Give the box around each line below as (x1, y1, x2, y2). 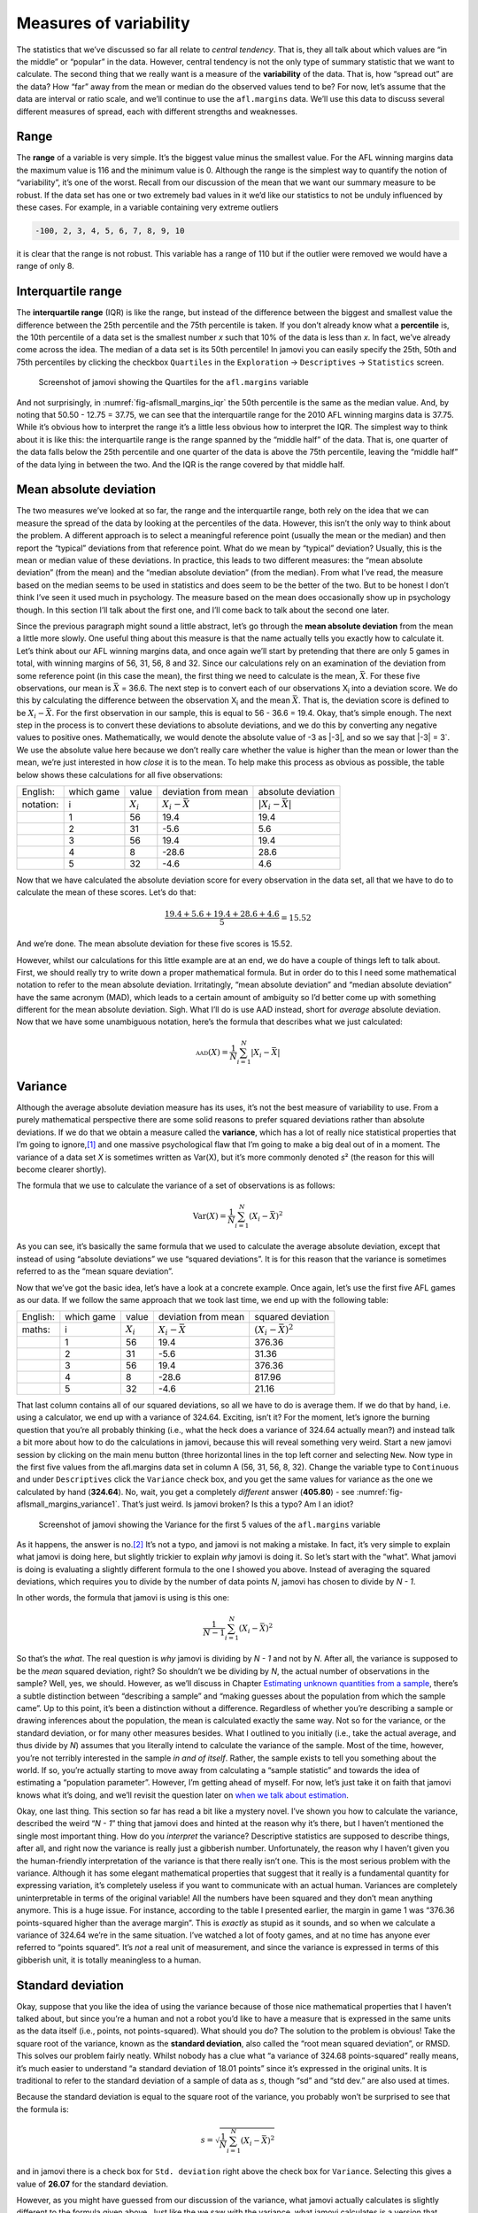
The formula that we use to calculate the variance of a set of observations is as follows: (16, 1180, 335, 1191)
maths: (21, 1323, 50, 1336)
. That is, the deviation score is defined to (297, 695, 450, 706)
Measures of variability (16, 13, 190, 33)
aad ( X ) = (195, 1047, 229, 1057)
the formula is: (16, 2103, 70, 2115)
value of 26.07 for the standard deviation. (16, 2178, 168, 2189)
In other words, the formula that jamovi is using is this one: (16, 1592, 230, 1603)
